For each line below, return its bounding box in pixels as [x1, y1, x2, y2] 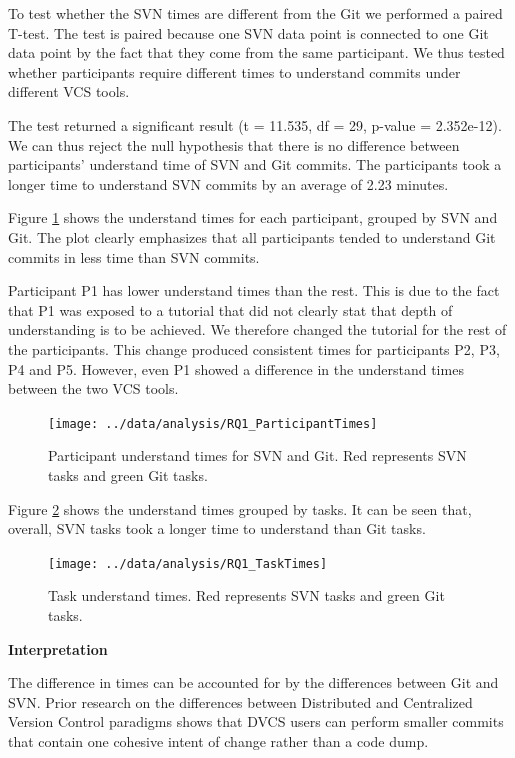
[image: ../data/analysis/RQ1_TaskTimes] [48, 556, 328, 571]
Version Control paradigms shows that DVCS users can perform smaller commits [8, 711, 504, 732]
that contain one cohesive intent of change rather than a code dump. [8, 730, 429, 751]
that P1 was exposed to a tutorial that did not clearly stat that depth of [8, 299, 453, 320]
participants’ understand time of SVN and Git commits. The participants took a [8, 154, 502, 175]
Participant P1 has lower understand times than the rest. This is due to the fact [8, 280, 500, 301]
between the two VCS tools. [8, 378, 179, 399]
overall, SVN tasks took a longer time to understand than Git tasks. [8, 518, 426, 539]
